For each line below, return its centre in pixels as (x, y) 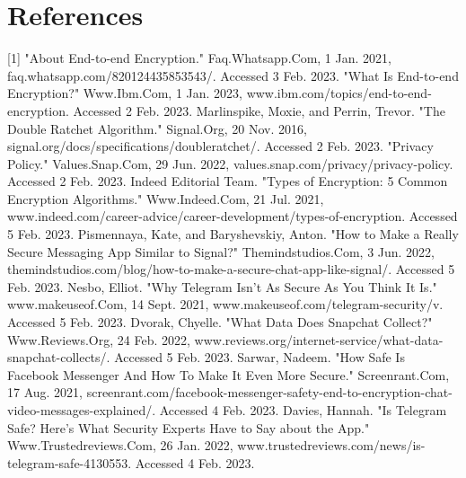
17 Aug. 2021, (45, 392)
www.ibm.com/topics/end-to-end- (339, 93)
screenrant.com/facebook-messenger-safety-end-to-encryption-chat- (269, 392)
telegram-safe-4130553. (70, 462)
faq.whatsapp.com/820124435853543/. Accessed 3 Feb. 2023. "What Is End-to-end (233, 75)
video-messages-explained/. (82, 410)
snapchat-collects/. (59, 357)
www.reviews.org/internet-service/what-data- (319, 339)
